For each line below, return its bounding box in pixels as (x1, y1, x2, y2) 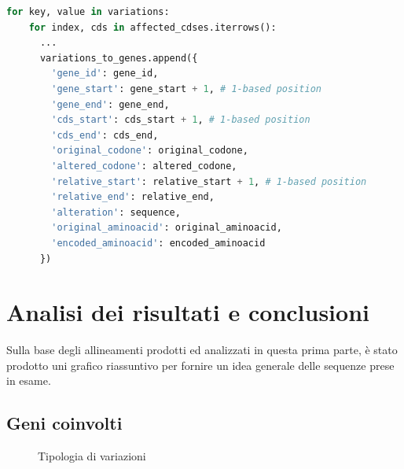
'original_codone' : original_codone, (51, 145, 248, 157)
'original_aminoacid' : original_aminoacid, (51, 222, 282, 234)
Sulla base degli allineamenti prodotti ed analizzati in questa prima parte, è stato (6, 342, 398, 358)
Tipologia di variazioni (38, 448, 146, 464)
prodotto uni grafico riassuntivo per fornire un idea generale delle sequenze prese (6, 356, 395, 373)
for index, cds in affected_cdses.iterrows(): (28, 21, 277, 33)
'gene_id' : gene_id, (51, 68, 159, 79)
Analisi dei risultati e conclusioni (6, 296, 369, 328)
